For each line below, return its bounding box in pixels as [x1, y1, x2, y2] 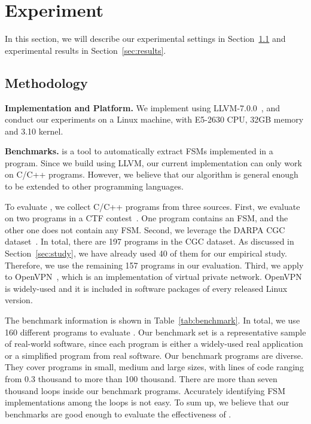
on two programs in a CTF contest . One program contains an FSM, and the [5, 212, 288, 224]
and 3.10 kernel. [5, 124, 63, 137]
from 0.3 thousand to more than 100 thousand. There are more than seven [5, 372, 278, 385]
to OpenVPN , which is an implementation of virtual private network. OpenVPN [5, 270, 302, 283]
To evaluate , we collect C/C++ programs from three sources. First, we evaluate [5, 200, 300, 212]
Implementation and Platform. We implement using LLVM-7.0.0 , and [5, 101, 280, 114]
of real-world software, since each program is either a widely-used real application [5, 337, 303, 350]
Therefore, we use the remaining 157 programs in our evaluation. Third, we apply [5, 258, 304, 271]
